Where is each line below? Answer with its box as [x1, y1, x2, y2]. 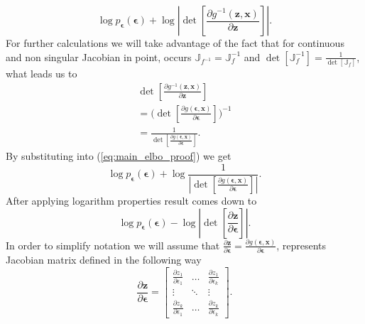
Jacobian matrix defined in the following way [6, 252, 202, 267]
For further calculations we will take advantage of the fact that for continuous [6, 36, 344, 50]
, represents [276, 237, 327, 252]
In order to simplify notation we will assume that [6, 237, 220, 252]
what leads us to [6, 65, 77, 80]
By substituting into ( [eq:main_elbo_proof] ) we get [6, 148, 231, 163]
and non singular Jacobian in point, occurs [6, 49, 192, 64]
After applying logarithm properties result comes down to [6, 193, 257, 207]
